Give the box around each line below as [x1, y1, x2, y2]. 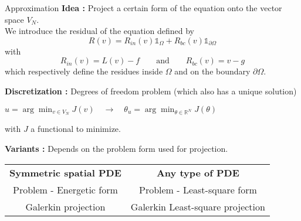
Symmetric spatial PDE [9, 165, 121, 179]
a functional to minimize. [31, 123, 121, 135]
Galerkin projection [25, 199, 106, 213]
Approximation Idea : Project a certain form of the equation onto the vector [5, 2, 282, 13]
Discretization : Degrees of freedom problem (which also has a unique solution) [5, 84, 297, 97]
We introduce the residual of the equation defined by [5, 25, 194, 37]
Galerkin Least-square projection [130, 199, 265, 213]
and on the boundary [174, 65, 251, 77]
